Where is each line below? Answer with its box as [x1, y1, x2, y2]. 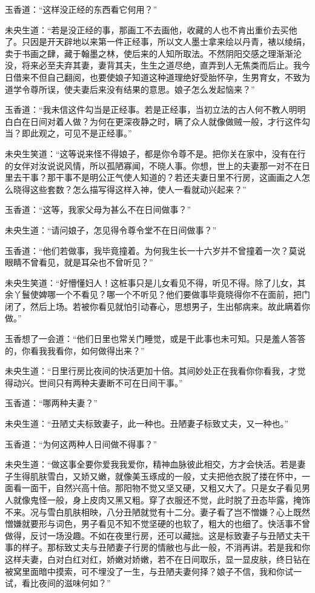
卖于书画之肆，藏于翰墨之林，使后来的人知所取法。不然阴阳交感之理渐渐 [5, 47, 293, 59]
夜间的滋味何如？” [38, 577, 111, 589]
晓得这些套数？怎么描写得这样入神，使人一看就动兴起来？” [13, 183, 247, 195]
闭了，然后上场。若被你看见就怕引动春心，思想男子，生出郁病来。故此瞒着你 [5, 300, 310, 312]
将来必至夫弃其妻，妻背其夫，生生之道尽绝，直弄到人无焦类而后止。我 [21, 59, 302, 72]
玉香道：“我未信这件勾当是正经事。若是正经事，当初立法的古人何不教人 [5, 103, 289, 116]
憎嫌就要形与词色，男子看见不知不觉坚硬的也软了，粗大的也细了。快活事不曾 [5, 517, 310, 530]
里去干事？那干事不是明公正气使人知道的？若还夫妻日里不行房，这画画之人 [5, 171, 302, 184]
